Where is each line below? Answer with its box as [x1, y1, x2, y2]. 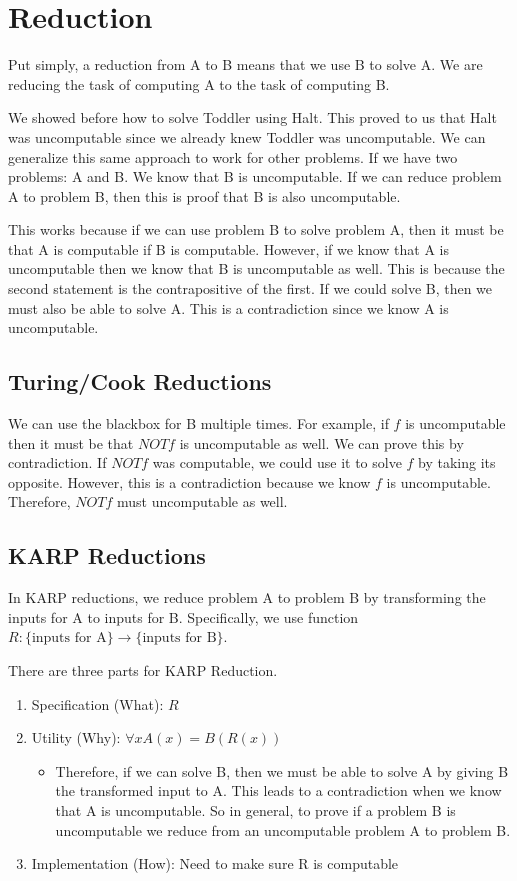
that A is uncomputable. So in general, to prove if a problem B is [55, 799, 456, 820]
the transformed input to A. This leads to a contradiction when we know [55, 780, 502, 801]
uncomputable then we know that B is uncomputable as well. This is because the [8, 258, 505, 279]
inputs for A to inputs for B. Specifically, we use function [8, 606, 359, 627]
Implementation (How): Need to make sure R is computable [31, 853, 399, 874]
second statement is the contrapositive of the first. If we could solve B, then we [8, 278, 493, 299]
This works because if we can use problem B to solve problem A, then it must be [8, 219, 504, 240]
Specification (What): [31, 693, 164, 714]
